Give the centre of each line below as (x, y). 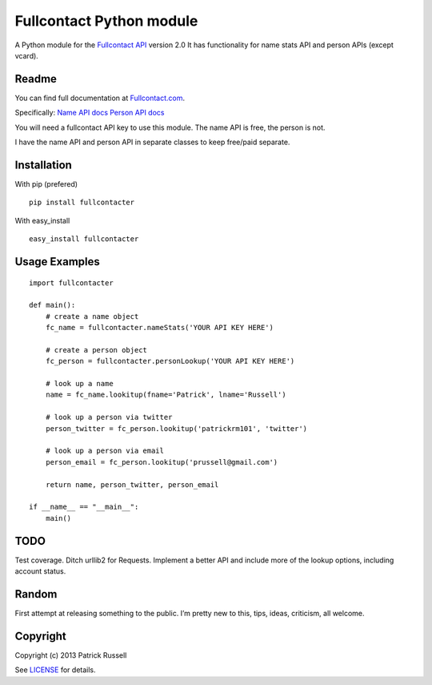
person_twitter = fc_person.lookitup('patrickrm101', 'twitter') (176, 428)
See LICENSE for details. (55, 670)
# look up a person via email (104, 451)
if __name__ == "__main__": (84, 507)
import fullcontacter (71, 283)
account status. (40, 571)
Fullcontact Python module (106, 21)
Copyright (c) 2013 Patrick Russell (71, 655)
